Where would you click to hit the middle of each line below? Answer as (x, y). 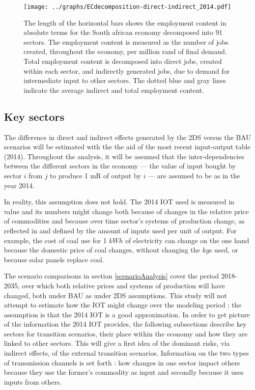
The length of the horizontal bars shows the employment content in (125, 22)
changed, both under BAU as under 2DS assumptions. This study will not (115, 295)
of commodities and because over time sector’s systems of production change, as (124, 221)
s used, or (224, 250)
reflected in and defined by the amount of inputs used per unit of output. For (120, 230)
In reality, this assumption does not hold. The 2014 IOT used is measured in (119, 202)
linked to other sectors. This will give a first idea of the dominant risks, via (117, 343)
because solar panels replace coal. (54, 259)
